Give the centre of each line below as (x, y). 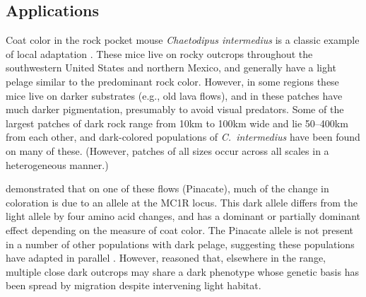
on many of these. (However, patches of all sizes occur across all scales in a (167, 150)
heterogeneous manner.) (57, 164)
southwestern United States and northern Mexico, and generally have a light (171, 68)
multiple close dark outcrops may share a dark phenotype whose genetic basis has (182, 271)
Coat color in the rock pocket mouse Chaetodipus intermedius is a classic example (183, 40)
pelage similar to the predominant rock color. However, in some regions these (172, 81)
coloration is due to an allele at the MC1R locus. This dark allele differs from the (182, 202)
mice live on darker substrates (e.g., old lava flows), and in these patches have (174, 95)
